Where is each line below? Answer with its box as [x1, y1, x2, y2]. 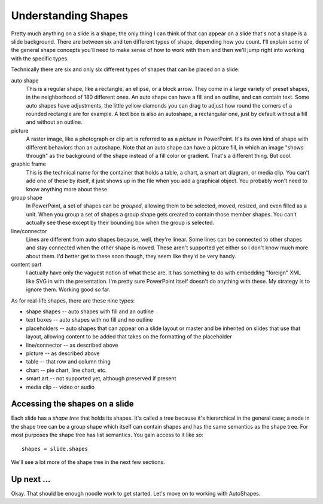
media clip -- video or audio [26, 383, 95, 390]
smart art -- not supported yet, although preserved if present [26, 375, 176, 382]
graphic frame [11, 160, 46, 167]
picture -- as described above [26, 350, 100, 357]
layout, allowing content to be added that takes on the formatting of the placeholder [26, 333, 233, 340]
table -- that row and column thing [26, 358, 111, 365]
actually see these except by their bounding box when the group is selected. [26, 219, 215, 227]
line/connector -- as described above [26, 341, 118, 349]
